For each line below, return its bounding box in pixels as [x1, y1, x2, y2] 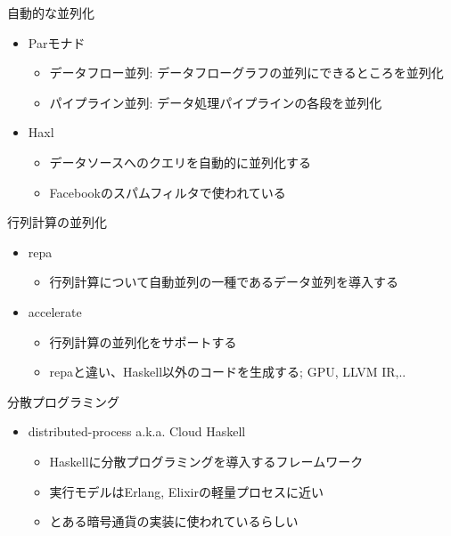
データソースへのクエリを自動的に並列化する [49, 152, 311, 171]
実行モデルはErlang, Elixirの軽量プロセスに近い [49, 482, 324, 500]
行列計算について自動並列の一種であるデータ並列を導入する [49, 272, 399, 291]
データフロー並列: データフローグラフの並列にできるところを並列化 [49, 63, 444, 82]
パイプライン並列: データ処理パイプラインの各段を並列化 [49, 93, 382, 111]
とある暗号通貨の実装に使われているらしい [49, 512, 299, 531]
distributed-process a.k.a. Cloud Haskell [28, 422, 246, 441]
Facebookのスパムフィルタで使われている [49, 183, 286, 201]
